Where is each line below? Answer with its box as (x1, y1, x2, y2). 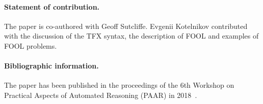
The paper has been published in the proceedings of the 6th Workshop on (4, 80, 234, 90)
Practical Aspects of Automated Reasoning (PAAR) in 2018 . (4, 89, 197, 100)
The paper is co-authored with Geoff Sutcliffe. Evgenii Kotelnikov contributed (4, 20, 248, 31)
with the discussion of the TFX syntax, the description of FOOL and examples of (4, 30, 259, 41)
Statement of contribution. (4, 1, 100, 12)
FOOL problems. (4, 40, 57, 51)
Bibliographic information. (4, 60, 99, 71)
